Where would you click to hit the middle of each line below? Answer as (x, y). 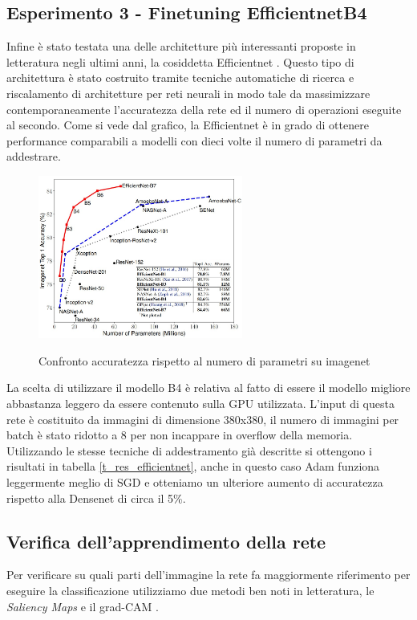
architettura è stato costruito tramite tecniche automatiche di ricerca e (180, 77)
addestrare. (34, 156)
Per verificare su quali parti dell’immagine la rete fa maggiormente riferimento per (208, 575)
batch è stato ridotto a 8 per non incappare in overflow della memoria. (180, 435)
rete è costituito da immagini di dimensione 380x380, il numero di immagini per (203, 419)
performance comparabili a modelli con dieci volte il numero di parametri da (194, 140)
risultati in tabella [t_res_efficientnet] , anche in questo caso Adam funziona (193, 466)
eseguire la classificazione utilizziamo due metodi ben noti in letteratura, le (190, 590)
